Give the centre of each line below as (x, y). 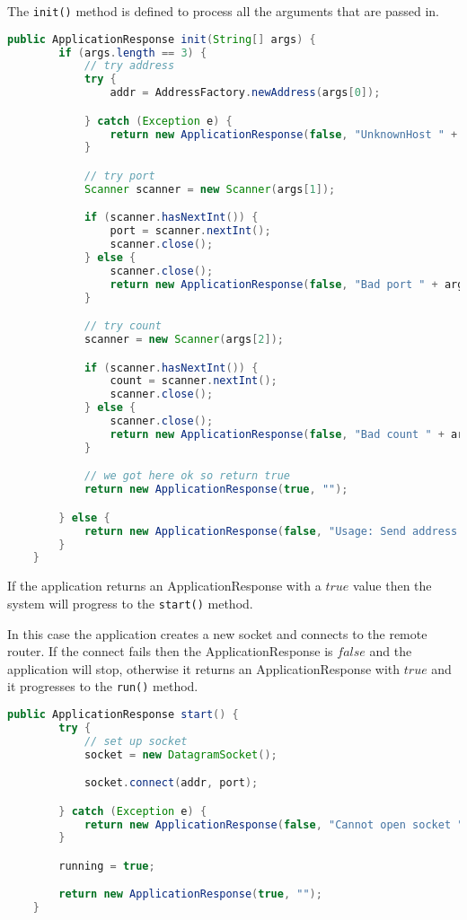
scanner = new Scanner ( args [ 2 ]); (184, 340)
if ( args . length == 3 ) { (133, 53)
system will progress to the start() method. (130, 603)
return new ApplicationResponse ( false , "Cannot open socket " (274, 824)
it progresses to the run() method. (103, 686)
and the (391, 651)
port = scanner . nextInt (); (190, 231)
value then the (392, 586)
